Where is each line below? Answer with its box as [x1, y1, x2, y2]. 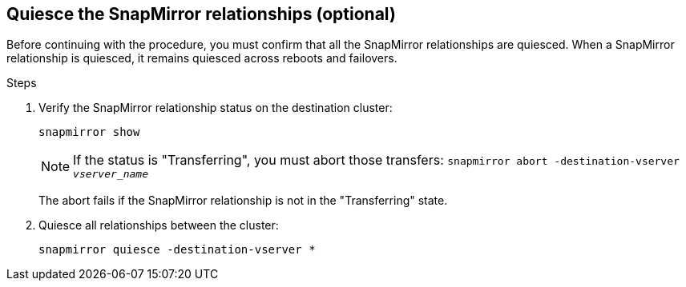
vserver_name [73, 168, 148, 181]
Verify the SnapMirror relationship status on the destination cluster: [38, 101, 393, 115]
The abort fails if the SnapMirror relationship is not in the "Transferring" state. [38, 193, 448, 208]
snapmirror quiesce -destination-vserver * [38, 243, 316, 257]
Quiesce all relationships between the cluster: [38, 218, 279, 233]
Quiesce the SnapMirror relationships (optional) [6, 4, 396, 24]
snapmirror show [38, 126, 140, 139]
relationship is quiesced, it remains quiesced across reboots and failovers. [6, 51, 397, 66]
